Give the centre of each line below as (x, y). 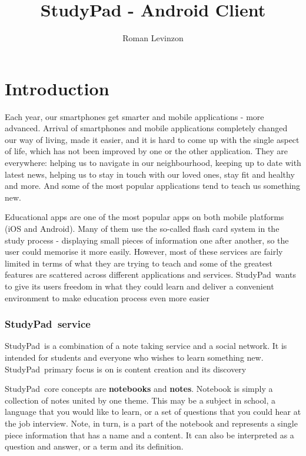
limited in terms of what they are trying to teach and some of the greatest (139, 263)
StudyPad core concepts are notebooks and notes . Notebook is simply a (139, 389)
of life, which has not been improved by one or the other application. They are (146, 151)
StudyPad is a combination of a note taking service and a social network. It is (146, 346)
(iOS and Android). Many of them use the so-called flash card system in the (142, 228)
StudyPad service (48, 324)
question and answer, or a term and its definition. (94, 446)
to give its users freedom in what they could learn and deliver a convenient (139, 286)
